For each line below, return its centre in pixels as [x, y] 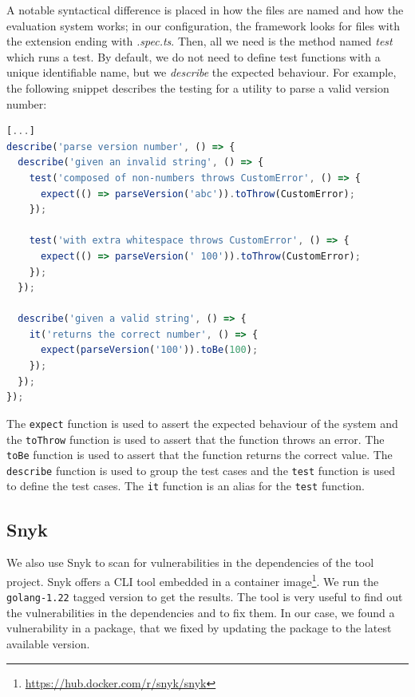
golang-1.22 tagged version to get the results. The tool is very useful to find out [205, 597]
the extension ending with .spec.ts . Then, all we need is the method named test [200, 41]
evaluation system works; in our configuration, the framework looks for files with [203, 25]
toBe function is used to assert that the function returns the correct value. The [200, 455]
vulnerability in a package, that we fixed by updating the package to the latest [199, 628]
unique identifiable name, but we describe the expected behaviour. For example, [202, 72]
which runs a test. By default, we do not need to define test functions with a [194, 56]
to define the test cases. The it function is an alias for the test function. [186, 486]
